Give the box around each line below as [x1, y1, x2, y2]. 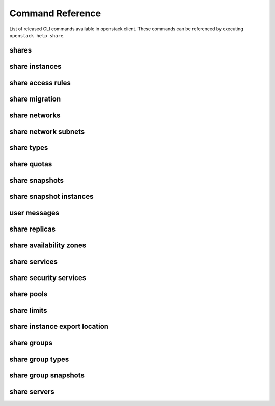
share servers [9, 388, 54, 396]
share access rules [9, 78, 71, 87]
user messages [9, 208, 60, 217]
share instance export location [9, 322, 109, 331]
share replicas [9, 224, 56, 233]
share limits [9, 306, 48, 315]
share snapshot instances [9, 192, 94, 201]
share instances [9, 62, 62, 71]
